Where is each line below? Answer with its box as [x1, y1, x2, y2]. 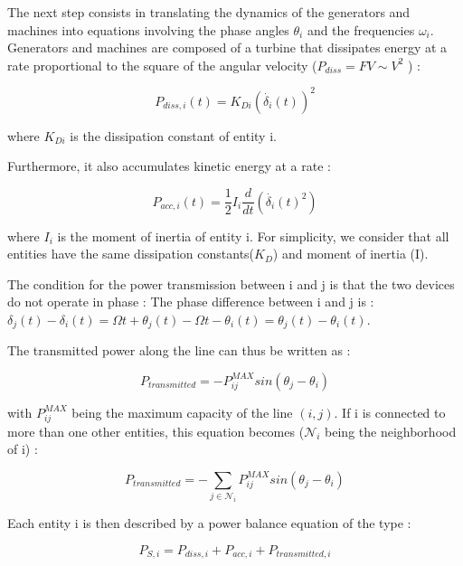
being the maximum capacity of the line [71, 402, 293, 421]
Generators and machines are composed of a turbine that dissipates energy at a [7, 38, 448, 57]
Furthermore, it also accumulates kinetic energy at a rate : [7, 156, 331, 175]
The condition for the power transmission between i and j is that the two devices [7, 274, 455, 293]
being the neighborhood [325, 421, 457, 440]
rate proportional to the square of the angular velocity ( [7, 55, 317, 74]
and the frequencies [307, 20, 415, 39]
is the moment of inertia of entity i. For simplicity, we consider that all [57, 226, 449, 245]
